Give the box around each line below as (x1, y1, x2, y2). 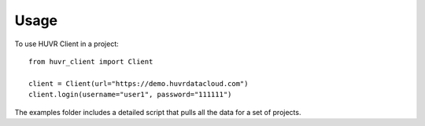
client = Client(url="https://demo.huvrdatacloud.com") (28, 79, 249, 88)
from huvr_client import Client (28, 57, 153, 66)
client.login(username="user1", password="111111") (28, 90, 232, 99)
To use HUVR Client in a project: (14, 39, 119, 49)
